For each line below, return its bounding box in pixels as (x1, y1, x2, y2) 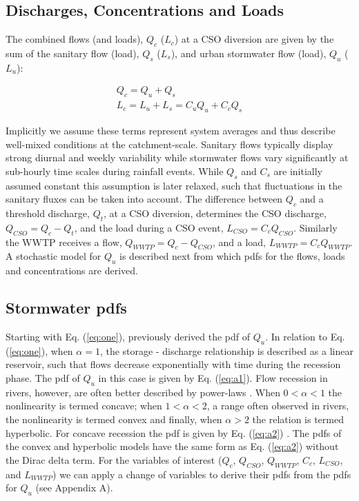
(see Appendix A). (35, 480, 113, 495)
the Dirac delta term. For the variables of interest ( (6, 452, 222, 467)
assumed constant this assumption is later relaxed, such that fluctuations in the (6, 178, 342, 192)
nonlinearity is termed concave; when (6, 398, 162, 413)
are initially (273, 163, 323, 178)
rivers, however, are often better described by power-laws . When (6, 385, 280, 399)
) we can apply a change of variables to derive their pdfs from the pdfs (52, 467, 351, 481)
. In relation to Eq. (265, 329, 345, 343)
